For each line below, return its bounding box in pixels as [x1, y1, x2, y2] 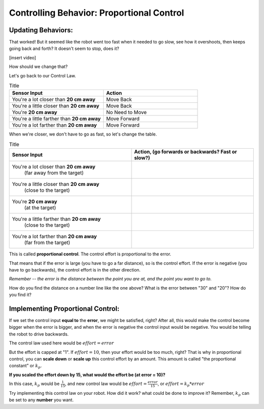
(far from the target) [24, 239, 70, 246]
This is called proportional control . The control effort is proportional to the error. [9, 251, 171, 257]
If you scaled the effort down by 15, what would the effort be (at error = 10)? [9, 372, 166, 378]
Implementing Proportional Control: [9, 304, 120, 313]
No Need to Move [106, 109, 147, 116]
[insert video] [9, 54, 36, 61]
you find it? [9, 292, 32, 298]
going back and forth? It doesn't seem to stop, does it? [9, 45, 119, 51]
